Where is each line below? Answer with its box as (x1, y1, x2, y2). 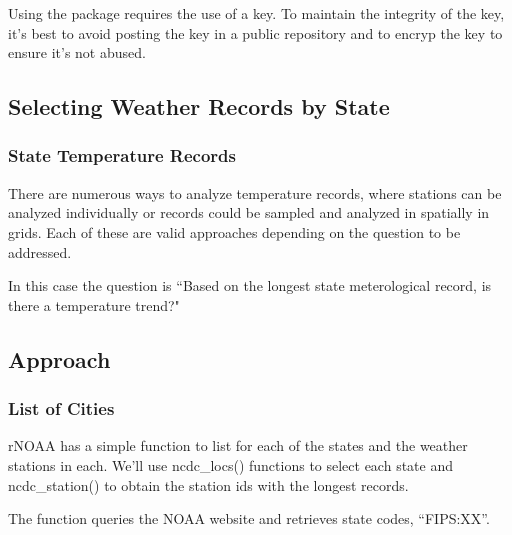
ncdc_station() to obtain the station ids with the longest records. (8, 474, 409, 495)
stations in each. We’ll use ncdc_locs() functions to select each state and (8, 454, 453, 475)
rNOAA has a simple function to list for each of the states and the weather (8, 435, 468, 456)
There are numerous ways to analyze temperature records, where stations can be (8, 182, 502, 203)
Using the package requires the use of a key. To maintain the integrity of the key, (8, 3, 505, 23)
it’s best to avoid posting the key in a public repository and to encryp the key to (8, 22, 503, 43)
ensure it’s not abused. (8, 42, 146, 63)
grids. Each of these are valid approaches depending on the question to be (8, 221, 461, 242)
